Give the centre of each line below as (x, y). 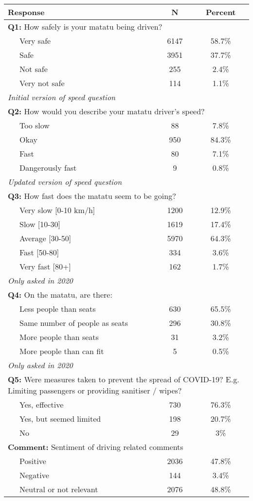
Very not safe (42, 83)
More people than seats (59, 337)
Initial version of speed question (62, 97)
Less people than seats (58, 309)
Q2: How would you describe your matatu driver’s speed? (106, 111)
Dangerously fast (48, 168)
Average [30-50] (45, 238)
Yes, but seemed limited (60, 419)
